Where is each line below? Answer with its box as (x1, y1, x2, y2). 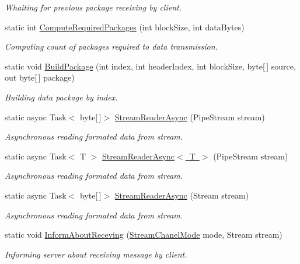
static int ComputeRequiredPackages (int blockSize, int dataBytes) (5, 20, 245, 33)
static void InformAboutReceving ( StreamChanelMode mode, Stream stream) (5, 228, 282, 241)
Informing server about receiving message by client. (5, 248, 187, 260)
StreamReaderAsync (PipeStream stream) (114, 110, 265, 123)
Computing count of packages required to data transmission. (5, 40, 218, 53)
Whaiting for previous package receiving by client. (5, 1, 182, 13)
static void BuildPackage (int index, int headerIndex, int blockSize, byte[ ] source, (5, 60, 296, 72)
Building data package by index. (5, 91, 118, 103)
